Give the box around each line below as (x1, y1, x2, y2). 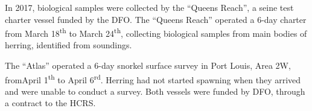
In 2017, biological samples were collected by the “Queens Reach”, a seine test (5, 1, 294, 13)
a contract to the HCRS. (5, 97, 96, 109)
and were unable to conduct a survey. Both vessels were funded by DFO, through (5, 84, 305, 97)
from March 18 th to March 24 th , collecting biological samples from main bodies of (5, 25, 307, 39)
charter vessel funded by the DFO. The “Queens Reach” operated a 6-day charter (5, 13, 307, 25)
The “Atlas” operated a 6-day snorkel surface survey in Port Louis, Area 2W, (5, 59, 291, 72)
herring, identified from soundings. (5, 39, 132, 51)
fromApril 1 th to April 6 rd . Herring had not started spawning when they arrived (5, 71, 301, 86)
